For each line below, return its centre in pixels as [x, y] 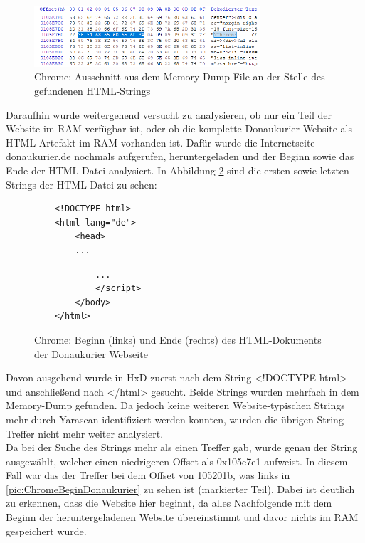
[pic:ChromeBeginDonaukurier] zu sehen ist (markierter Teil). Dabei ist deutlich [180, 489]
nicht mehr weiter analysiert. [101, 433]
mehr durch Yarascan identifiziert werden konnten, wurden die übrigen [160, 419]
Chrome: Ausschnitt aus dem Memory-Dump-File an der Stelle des [180, 77]
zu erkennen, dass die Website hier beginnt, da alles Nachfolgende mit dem [169, 503]
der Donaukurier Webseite [91, 353]
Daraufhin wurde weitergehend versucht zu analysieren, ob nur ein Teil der [169, 114]
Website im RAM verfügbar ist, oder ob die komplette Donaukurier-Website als [179, 128]
